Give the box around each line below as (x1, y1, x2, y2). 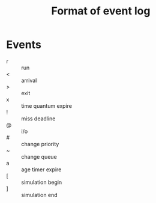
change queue (21, 153, 57, 160)
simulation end (21, 191, 58, 198)
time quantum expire (21, 102, 73, 109)
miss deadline (21, 115, 56, 122)
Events (6, 38, 42, 51)
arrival (21, 77, 37, 84)
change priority (21, 140, 59, 147)
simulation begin (21, 178, 62, 186)
